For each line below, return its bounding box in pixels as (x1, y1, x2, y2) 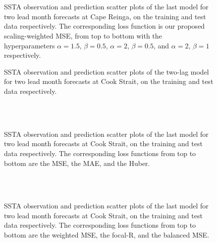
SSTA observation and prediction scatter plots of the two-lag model (4, 66, 209, 77)
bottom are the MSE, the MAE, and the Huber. (4, 158, 150, 168)
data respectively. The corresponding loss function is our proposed (4, 21, 205, 31)
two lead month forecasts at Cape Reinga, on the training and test (4, 11, 206, 21)
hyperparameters (4, 40, 55, 50)
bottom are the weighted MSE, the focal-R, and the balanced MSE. (4, 230, 210, 240)
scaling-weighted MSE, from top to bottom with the (4, 30, 162, 40)
